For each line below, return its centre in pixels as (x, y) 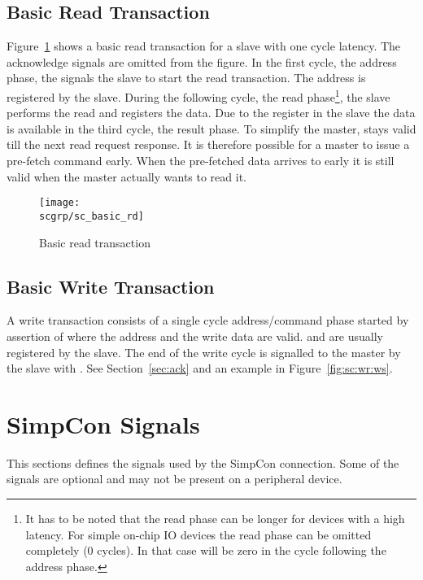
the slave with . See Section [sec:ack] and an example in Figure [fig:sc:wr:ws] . (200, 368)
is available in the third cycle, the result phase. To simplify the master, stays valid (211, 128)
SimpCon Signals (103, 423)
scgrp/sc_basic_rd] (92, 216)
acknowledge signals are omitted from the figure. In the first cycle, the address (202, 61)
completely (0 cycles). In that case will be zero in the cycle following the (206, 550)
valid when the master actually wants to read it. (126, 176)
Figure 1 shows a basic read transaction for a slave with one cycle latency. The (204, 46)
